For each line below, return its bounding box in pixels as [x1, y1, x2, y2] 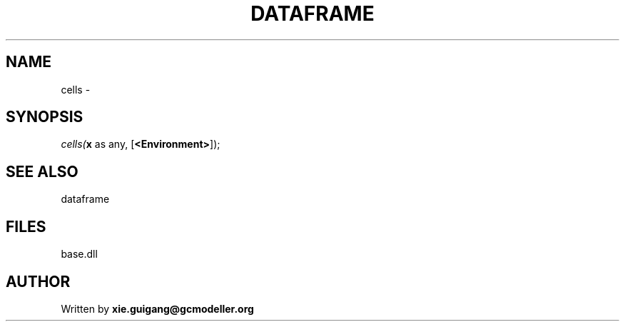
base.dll [61, 248, 98, 261]
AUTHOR [6, 272, 71, 291]
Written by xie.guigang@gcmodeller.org [61, 302, 254, 315]
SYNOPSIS [6, 108, 83, 126]
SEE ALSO [6, 162, 78, 181]
